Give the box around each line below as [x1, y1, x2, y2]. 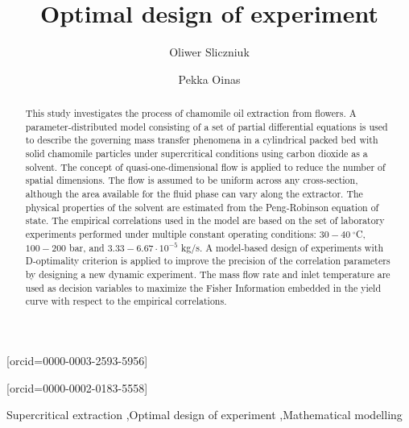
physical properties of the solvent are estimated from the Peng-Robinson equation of [25, 200, 379, 214]
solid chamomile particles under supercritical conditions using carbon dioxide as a [25, 147, 368, 160]
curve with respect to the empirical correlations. [25, 294, 227, 308]
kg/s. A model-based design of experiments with [181, 240, 383, 254]
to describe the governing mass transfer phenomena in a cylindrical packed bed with [25, 133, 378, 147]
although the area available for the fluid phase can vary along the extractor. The [25, 187, 363, 201]
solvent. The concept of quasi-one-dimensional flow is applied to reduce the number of [25, 160, 386, 173]
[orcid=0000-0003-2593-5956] [6, 351, 148, 368]
